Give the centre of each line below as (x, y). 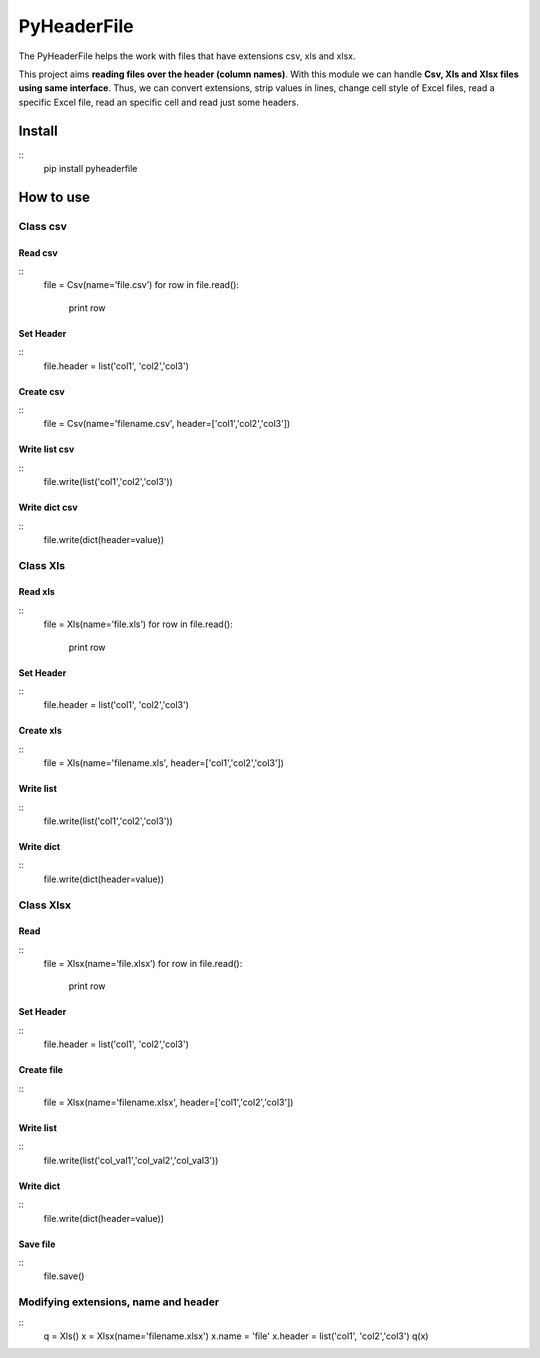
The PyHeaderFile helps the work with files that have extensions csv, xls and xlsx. (187, 56)
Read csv (38, 252)
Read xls (36, 592)
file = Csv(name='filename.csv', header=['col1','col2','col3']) (167, 424)
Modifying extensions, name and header (119, 1302)
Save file (37, 1244)
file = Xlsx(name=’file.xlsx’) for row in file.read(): (143, 964)
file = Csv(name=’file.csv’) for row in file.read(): (141, 285)
